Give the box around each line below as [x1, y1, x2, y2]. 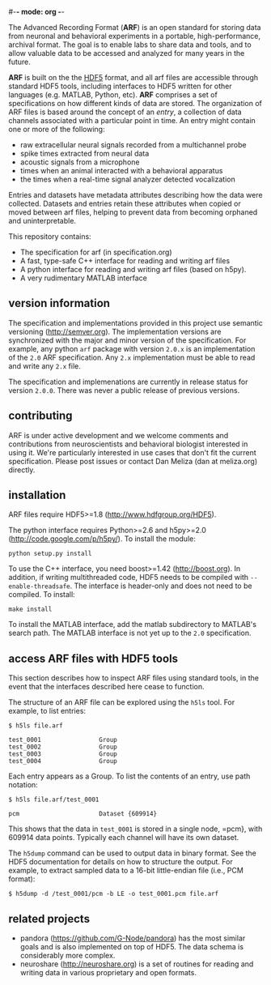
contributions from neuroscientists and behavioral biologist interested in [8, 439, 248, 449]
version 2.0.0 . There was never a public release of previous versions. [8, 385, 240, 395]
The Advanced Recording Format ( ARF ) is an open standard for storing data [8, 23, 261, 32]
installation [8, 488, 66, 502]
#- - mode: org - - [8, 7, 65, 16]
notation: [8, 780, 38, 790]
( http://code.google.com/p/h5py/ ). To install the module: [8, 534, 196, 544]
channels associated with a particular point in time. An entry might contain [8, 116, 256, 125]
